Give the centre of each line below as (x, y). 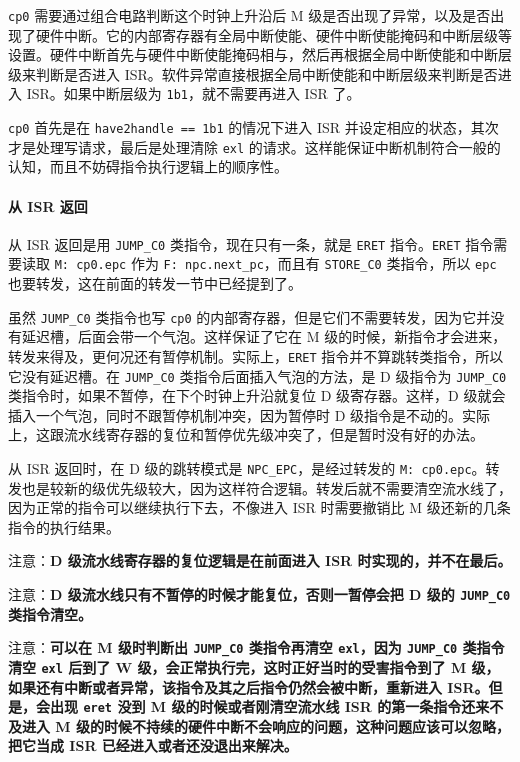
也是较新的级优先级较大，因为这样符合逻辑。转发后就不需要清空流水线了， (266, 487)
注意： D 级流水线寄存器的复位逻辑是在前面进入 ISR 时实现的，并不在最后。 (260, 560)
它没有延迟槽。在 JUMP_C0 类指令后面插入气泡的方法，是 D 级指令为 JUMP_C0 (257, 375)
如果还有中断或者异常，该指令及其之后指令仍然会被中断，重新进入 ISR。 (248, 686)
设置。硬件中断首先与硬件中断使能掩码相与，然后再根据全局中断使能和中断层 (260, 54)
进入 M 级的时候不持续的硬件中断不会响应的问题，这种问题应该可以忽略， (266, 725)
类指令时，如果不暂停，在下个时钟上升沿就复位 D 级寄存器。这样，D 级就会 (257, 395)
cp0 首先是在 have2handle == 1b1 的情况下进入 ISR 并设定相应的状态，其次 (253, 127)
